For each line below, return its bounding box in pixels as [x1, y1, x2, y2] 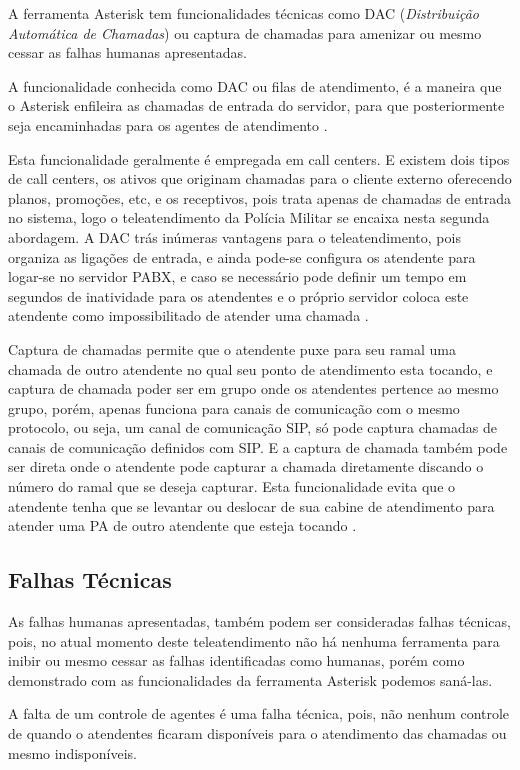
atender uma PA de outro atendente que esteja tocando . [8, 515, 357, 536]
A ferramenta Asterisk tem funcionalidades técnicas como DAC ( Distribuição [8, 3, 479, 23]
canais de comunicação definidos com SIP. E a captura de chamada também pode [8, 436, 508, 457]
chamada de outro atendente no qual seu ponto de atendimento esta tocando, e [8, 358, 493, 379]
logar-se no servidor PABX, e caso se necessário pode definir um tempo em [8, 266, 467, 287]
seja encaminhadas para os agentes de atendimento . [8, 114, 328, 135]
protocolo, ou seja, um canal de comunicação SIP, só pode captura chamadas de [8, 417, 497, 438]
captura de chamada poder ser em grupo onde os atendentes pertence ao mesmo [8, 378, 499, 399]
